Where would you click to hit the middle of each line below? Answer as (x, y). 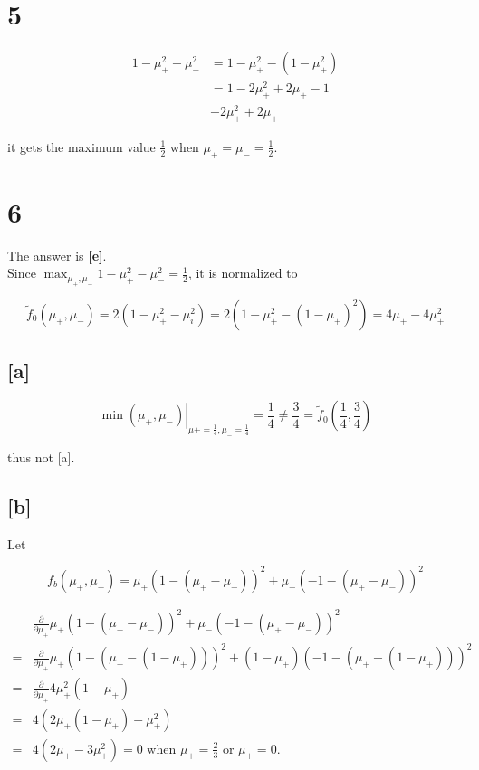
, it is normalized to (243, 273)
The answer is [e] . (57, 255)
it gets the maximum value (81, 146)
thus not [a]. (41, 456)
